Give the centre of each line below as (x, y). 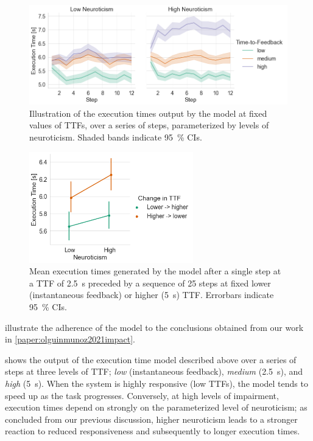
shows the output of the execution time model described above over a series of (151, 359)
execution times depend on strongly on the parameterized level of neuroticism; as (156, 407)
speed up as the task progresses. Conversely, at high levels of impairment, (142, 395)
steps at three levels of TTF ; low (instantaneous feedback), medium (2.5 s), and (154, 371)
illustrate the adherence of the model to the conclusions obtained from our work (154, 327)
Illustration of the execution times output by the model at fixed (148, 113)
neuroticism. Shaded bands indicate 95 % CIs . (116, 137)
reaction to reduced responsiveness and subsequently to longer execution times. (153, 431)
